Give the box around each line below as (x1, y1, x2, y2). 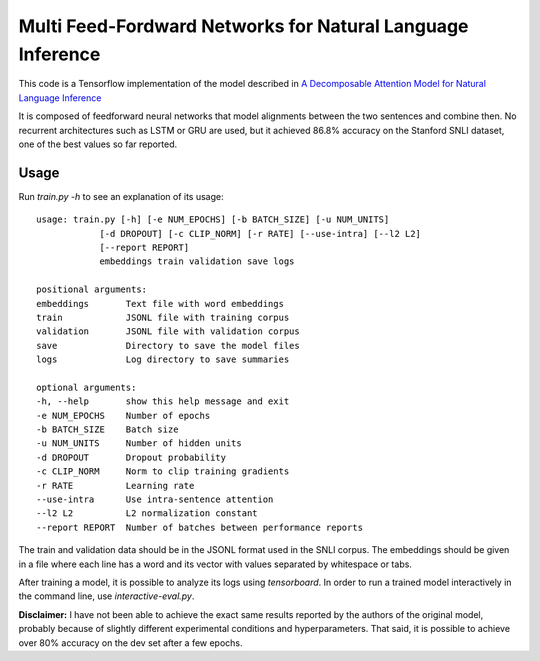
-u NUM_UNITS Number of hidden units (36, 438, 242, 449)
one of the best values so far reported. (18, 138, 178, 150)
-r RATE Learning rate (36, 480, 195, 491)
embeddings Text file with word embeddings (36, 298, 285, 309)
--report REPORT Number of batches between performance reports (36, 521, 364, 533)
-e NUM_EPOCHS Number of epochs (36, 410, 211, 421)
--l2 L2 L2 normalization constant (36, 508, 259, 519)
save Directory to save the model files (36, 340, 300, 351)
